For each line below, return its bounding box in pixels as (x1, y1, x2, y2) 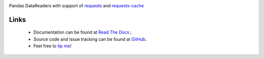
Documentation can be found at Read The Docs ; (33, 29, 132, 35)
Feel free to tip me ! (33, 43, 72, 49)
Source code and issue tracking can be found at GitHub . (33, 36, 147, 42)
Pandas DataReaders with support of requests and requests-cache (9, 3, 144, 8)
